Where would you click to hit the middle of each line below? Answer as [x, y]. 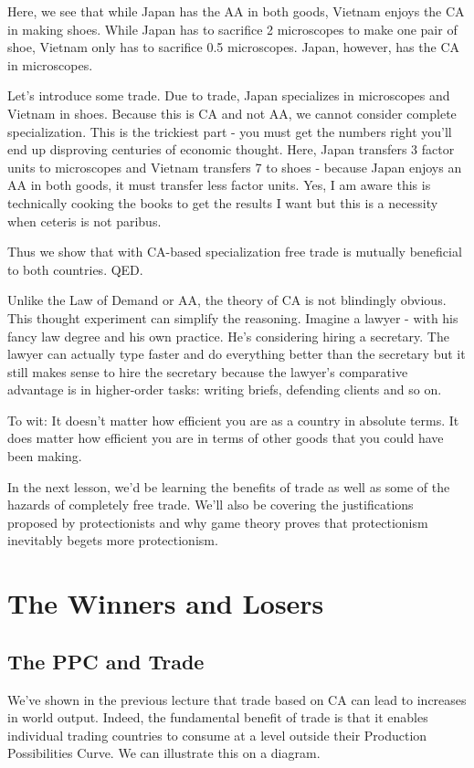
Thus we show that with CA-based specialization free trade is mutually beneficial [235, 252]
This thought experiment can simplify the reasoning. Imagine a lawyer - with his [233, 317]
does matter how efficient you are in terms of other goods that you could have [226, 438]
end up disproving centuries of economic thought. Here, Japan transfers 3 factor [231, 149]
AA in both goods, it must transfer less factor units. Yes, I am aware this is [219, 185]
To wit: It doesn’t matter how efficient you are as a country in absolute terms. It [233, 420]
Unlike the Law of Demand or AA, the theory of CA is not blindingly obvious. [227, 300]
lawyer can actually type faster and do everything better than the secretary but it [237, 354]
